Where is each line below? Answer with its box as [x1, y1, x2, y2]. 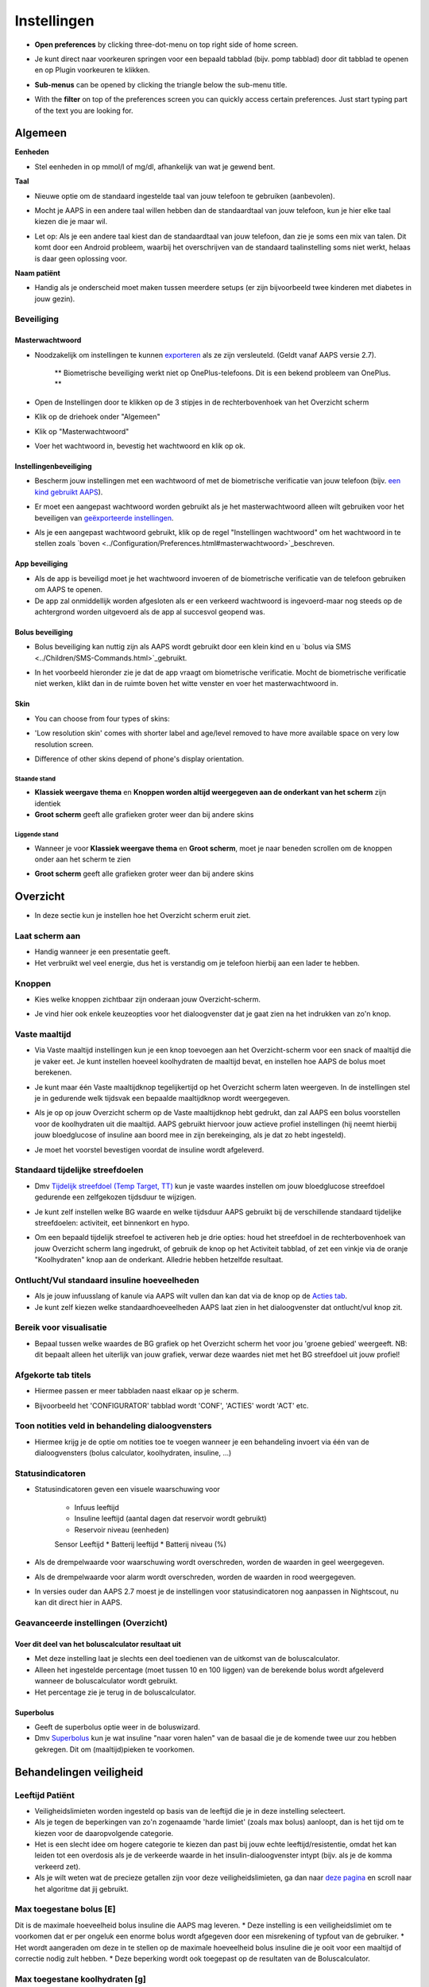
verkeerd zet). [34, 1861, 81, 1871]
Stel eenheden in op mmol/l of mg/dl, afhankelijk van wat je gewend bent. [34, 161, 276, 171]
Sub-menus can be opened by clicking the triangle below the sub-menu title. [34, 79, 288, 89]
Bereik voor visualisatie [14, 1322, 107, 1333]
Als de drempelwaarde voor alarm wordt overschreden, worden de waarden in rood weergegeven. [34, 1572, 357, 1582]
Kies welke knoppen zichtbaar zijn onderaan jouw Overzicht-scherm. [34, 994, 261, 1004]
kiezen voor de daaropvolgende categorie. [34, 1828, 174, 1838]
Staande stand [14, 775, 56, 783]
